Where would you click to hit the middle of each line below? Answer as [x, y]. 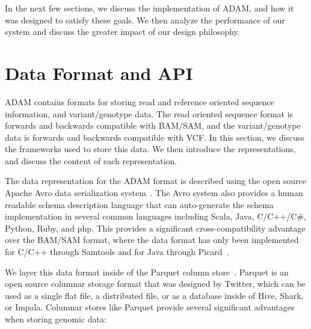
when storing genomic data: [56, 319]
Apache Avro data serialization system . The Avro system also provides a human [154, 193]
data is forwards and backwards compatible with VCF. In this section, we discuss [155, 137]
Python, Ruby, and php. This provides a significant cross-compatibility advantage [155, 228]
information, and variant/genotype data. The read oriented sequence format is [149, 113]
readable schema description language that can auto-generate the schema [139, 204]
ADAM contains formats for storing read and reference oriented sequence [140, 101]
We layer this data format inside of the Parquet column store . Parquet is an [147, 272]
